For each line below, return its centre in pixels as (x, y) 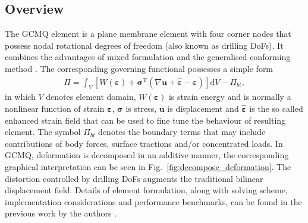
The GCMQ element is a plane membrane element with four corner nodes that (148, 34)
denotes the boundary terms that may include (182, 132)
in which (20, 97)
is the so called (276, 108)
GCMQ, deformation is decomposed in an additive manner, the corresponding (147, 155)
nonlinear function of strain (55, 108)
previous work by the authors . (61, 213)
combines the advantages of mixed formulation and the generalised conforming (148, 57)
